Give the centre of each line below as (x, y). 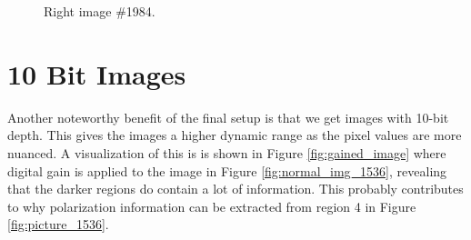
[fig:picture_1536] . (58, 224)
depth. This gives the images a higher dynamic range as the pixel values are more (235, 135)
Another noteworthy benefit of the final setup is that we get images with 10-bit (228, 117)
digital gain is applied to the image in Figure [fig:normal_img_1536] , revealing (227, 170)
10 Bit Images (97, 73)
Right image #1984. (100, 11)
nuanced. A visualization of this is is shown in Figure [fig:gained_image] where (227, 152)
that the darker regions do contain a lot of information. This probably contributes (235, 189)
